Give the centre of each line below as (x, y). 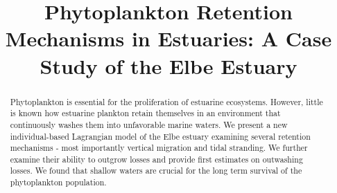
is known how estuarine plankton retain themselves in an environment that (145, 113)
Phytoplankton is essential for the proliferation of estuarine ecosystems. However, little (166, 101)
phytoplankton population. (58, 182)
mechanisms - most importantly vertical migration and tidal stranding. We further (159, 148)
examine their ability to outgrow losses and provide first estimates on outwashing (156, 159)
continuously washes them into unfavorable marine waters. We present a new (149, 124)
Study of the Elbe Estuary (168, 65)
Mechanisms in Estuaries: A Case (168, 38)
